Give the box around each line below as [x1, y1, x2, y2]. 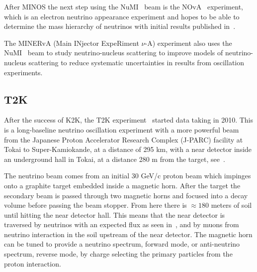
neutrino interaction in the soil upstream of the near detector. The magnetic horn [4, 229, 253, 239]
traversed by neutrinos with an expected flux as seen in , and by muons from [4, 219, 239, 230]
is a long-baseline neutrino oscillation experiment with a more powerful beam [4, 124, 239, 135]
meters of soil [211, 200, 252, 210]
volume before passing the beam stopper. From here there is [4, 200, 187, 210]
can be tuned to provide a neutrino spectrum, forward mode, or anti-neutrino [4, 239, 240, 249]
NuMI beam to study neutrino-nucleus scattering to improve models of [4, 47, 223, 58]
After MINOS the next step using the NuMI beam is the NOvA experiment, [4, 1, 243, 11]
